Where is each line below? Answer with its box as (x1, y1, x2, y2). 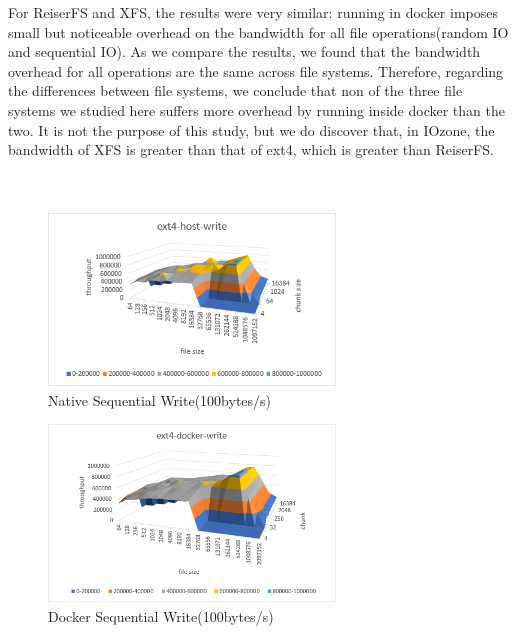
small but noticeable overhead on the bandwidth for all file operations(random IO (8, 21, 509, 42)
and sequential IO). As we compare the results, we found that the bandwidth (8, 41, 481, 62)
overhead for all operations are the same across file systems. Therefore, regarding (8, 60, 504, 81)
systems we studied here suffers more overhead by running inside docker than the (8, 99, 505, 120)
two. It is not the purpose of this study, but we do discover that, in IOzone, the (8, 119, 495, 140)
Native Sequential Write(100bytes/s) (48, 389, 272, 410)
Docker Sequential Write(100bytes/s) (48, 605, 274, 626)
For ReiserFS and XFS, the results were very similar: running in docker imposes (8, 2, 498, 22)
